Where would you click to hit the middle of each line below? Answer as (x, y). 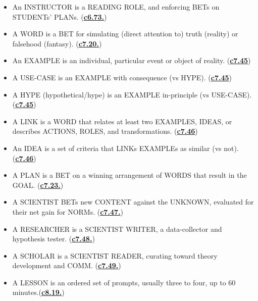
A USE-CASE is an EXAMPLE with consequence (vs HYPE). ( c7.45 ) (122, 77)
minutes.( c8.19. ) (38, 292)
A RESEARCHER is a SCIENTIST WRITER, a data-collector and (117, 229)
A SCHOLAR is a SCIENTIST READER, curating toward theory (115, 255)
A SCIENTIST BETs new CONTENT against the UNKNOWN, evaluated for (133, 202)
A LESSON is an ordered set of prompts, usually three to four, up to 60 (124, 282)
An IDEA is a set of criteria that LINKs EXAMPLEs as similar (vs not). (125, 148)
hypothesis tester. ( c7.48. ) (54, 239)
